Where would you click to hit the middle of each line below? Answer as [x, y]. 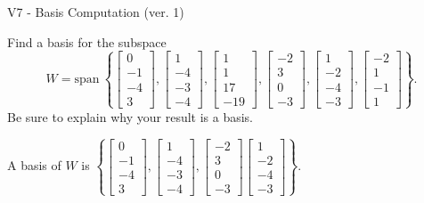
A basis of [34, 165]
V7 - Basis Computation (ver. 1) [96, 12]
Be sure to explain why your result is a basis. [130, 116]
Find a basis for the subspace [87, 41]
